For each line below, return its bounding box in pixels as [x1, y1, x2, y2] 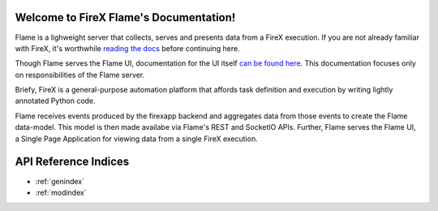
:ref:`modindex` [35, 187, 87, 197]
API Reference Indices [15, 155, 130, 169]
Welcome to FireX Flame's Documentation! [15, 11, 236, 24]
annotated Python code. [15, 96, 97, 105]
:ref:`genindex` [35, 176, 85, 186]
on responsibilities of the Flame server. [15, 70, 145, 80]
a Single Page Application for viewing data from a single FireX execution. [15, 134, 259, 144]
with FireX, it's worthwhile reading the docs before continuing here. [15, 43, 240, 53]
